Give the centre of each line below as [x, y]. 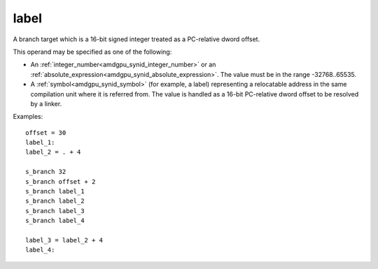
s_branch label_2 [55, 201]
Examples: [28, 117]
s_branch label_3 [55, 211]
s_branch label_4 [55, 221]
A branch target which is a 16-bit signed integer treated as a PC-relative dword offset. [136, 39]
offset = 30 [46, 132]
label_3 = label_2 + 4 [64, 240]
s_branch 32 [46, 172]
